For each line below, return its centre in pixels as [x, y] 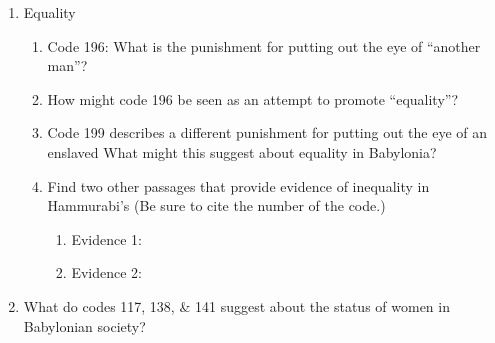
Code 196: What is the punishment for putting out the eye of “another [264, 45]
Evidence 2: [106, 272]
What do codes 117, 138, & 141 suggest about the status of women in [236, 305]
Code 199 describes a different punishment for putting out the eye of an [267, 132]
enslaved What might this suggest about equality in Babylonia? [242, 151]
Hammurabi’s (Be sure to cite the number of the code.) [216, 205]
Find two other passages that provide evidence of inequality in [238, 185]
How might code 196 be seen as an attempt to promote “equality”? [253, 98]
